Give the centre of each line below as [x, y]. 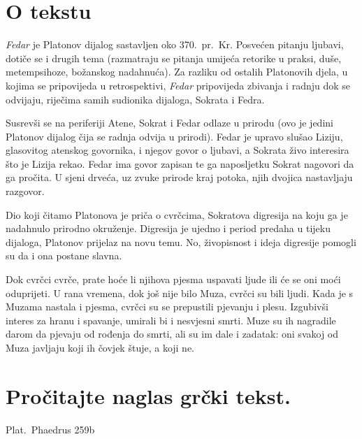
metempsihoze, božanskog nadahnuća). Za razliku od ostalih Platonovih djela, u [177, 72]
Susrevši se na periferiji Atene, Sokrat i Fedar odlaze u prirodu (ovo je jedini [169, 123]
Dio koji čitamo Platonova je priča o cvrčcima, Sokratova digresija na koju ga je [177, 214]
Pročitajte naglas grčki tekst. [148, 395]
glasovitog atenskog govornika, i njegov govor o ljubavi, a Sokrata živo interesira [178, 150]
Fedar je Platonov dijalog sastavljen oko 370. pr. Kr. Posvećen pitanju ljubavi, [175, 44]
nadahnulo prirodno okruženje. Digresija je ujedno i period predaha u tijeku [168, 228]
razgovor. [25, 191]
